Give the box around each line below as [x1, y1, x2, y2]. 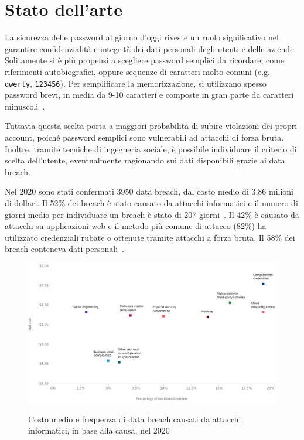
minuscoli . [5, 100, 45, 112]
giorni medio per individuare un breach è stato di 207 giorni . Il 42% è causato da [5, 208, 299, 220]
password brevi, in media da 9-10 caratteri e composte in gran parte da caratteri [5, 88, 294, 101]
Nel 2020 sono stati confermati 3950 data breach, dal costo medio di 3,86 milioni [5, 185, 294, 197]
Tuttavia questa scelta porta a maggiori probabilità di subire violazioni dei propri [5, 120, 298, 132]
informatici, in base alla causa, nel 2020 [28, 424, 170, 436]
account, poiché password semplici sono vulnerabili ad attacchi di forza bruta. [5, 131, 284, 143]
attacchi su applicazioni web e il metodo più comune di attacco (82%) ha [5, 220, 267, 232]
